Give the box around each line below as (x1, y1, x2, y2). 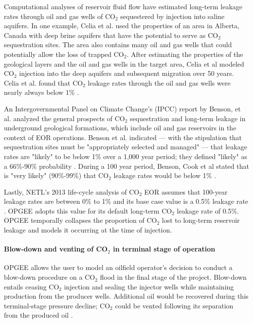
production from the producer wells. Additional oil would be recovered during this (4, 291, 249, 301)
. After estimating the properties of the (126, 49, 243, 59)
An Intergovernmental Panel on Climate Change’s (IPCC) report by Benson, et (4, 103, 241, 113)
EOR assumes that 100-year (144, 186, 228, 197)
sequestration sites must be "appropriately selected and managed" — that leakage (4, 142, 247, 152)
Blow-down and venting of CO (4, 244, 108, 254)
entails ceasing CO (4, 281, 59, 291)
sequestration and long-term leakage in (130, 113, 246, 123)
